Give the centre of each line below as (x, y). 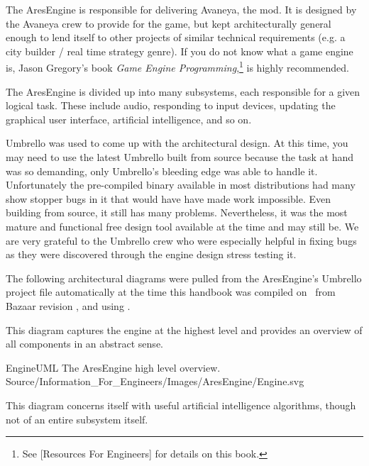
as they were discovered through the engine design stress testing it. (151, 254)
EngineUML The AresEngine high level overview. (113, 367)
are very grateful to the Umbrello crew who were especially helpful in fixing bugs (181, 240)
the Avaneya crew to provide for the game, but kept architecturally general (169, 23)
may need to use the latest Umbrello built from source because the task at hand (180, 157)
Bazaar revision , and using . (68, 305)
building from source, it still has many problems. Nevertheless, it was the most (177, 212)
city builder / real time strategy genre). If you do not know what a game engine (180, 51)
